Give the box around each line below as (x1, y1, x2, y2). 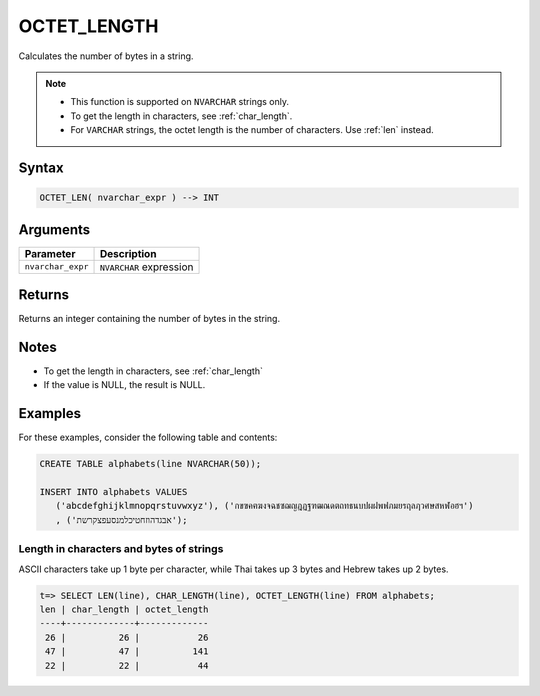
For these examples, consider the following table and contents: (18, 431, 278, 444)
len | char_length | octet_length (39, 603, 209, 615)
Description (99, 246, 157, 260)
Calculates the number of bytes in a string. (18, 50, 194, 62)
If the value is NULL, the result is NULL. (43, 379, 206, 391)
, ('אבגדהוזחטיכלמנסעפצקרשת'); (55, 514, 188, 525)
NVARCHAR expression (99, 260, 194, 274)
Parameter (24, 246, 76, 260)
